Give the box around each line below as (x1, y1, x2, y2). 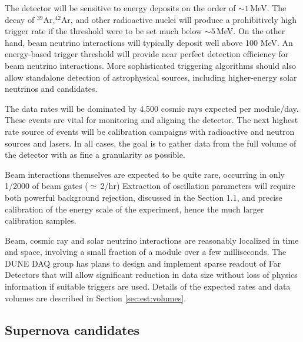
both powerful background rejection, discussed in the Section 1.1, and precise (5, 191, 282, 203)
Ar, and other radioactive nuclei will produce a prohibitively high (61, 13, 297, 25)
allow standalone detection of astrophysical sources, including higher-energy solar (5, 71, 297, 83)
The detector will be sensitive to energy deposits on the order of (5, 2, 236, 14)
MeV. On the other (216, 25, 285, 37)
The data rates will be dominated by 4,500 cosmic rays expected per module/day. (5, 102, 299, 114)
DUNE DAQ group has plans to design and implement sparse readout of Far (5, 257, 281, 269)
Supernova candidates (5, 320, 140, 338)
